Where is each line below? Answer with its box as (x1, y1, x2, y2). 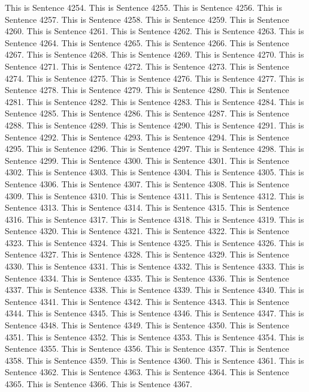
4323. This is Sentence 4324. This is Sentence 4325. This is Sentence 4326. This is (5, 236, 304, 249)
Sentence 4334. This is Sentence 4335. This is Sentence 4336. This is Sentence (5, 271, 289, 284)
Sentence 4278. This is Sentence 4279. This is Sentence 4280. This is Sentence (5, 83, 289, 96)
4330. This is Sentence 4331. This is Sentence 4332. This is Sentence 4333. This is (5, 260, 304, 273)
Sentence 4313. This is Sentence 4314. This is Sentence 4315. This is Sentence (5, 201, 289, 214)
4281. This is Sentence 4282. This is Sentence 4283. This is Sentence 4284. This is (5, 95, 304, 107)
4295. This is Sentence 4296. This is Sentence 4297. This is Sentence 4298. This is (5, 142, 304, 155)
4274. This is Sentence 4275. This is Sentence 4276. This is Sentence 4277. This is (5, 71, 304, 84)
